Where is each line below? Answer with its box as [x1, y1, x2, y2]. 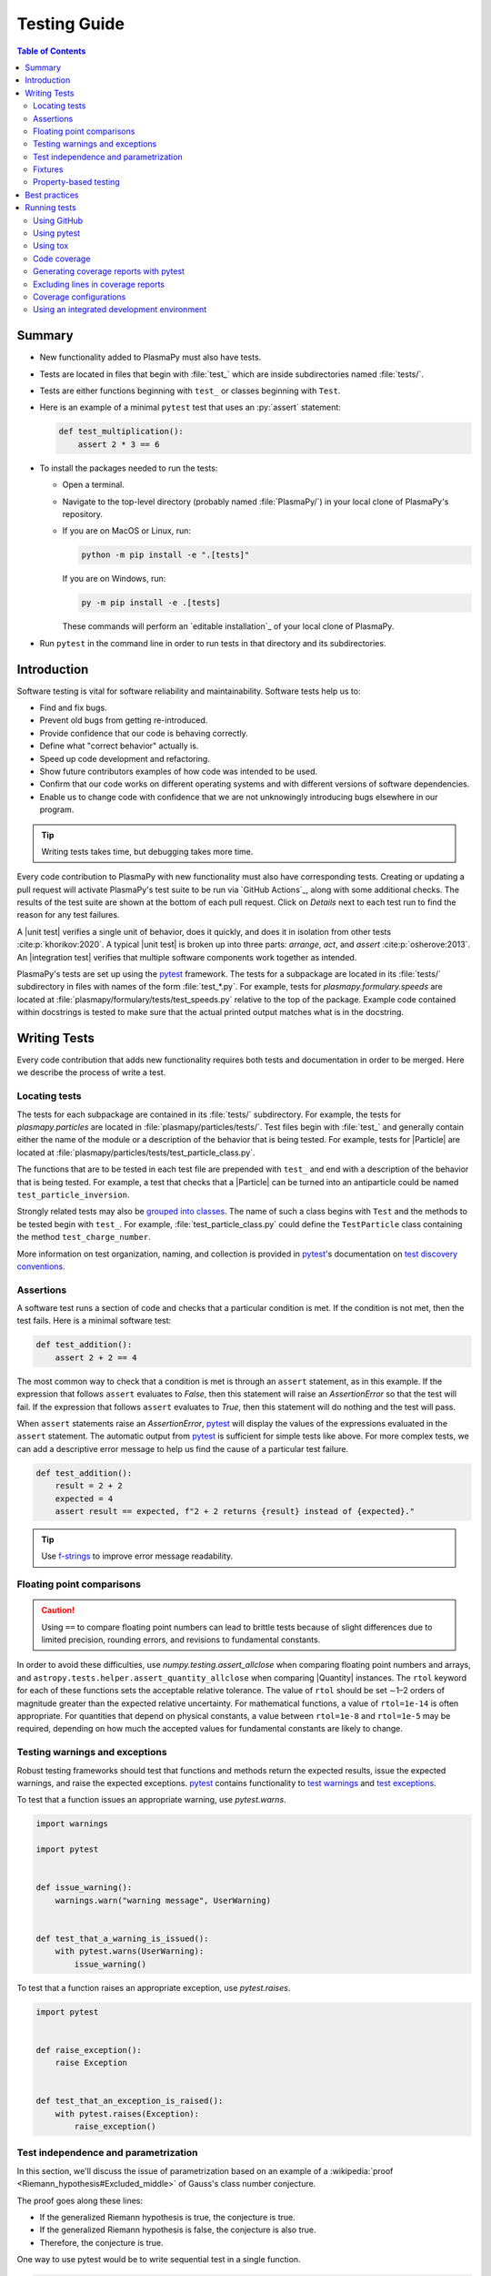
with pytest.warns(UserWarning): [55, 1946, 205, 1956]
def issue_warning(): [35, 1883, 133, 1893]
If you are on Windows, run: [62, 574, 166, 584]
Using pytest [33, 228, 81, 239]
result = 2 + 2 [55, 1480, 123, 1491]
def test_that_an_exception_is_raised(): [35, 2096, 224, 2107]
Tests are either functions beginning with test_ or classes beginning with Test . [39, 385, 341, 396]
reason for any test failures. [16, 909, 120, 920]
